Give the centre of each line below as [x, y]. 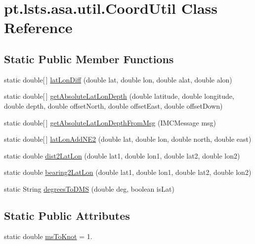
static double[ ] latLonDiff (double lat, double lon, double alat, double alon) [118, 79]
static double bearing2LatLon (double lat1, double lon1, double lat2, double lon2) [128, 172]
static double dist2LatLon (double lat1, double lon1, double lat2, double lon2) [122, 155]
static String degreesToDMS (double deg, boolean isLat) [89, 188]
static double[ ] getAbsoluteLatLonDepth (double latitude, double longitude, [119, 96]
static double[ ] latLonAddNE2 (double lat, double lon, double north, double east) [128, 139]
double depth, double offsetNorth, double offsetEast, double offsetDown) [113, 105]
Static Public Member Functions [89, 59]
